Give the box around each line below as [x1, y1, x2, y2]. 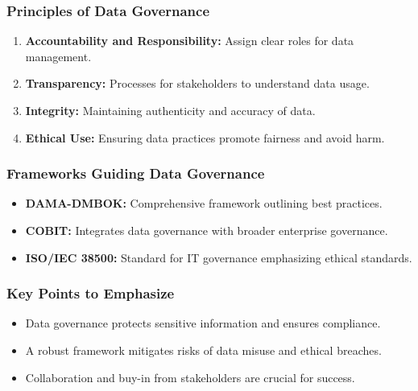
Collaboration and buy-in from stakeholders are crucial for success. [25, 368, 355, 385]
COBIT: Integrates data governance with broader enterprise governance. [25, 222, 388, 238]
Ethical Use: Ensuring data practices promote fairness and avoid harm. [25, 129, 385, 146]
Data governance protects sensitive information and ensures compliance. [25, 315, 381, 331]
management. [25, 47, 92, 64]
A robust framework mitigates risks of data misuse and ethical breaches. [25, 342, 382, 358]
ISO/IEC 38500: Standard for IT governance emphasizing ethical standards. [25, 249, 412, 265]
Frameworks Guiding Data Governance [6, 163, 265, 183]
